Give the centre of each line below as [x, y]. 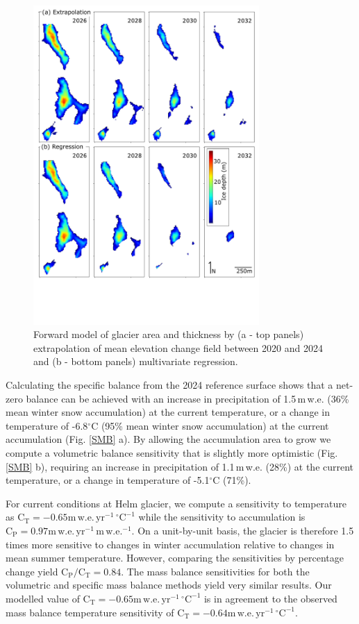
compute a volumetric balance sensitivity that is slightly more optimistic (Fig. [172, 453]
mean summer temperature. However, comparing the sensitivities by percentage [175, 558]
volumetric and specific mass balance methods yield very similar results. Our [169, 585]
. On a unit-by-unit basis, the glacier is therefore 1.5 [243, 531]
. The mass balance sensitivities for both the [215, 571]
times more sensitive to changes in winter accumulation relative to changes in [170, 544]
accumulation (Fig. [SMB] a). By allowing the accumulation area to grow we [168, 439]
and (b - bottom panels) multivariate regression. [136, 361]
